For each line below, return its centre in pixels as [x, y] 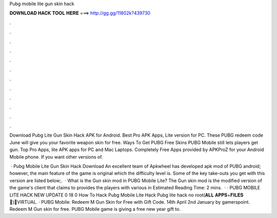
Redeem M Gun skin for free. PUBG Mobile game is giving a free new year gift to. [95, 209]
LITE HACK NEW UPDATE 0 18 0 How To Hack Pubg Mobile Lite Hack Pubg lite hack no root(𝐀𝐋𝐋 [112, 195]
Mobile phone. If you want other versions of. [56, 157]
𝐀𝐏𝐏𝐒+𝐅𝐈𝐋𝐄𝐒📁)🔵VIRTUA [229, 195]
